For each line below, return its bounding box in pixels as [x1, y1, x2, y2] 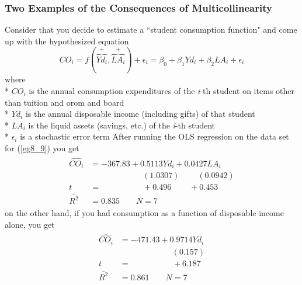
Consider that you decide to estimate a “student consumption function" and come [5, 23, 297, 36]
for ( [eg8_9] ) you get [5, 141, 79, 154]
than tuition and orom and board [5, 96, 124, 108]
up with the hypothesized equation [5, 34, 129, 47]
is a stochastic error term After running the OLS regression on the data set [20, 130, 289, 142]
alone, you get [5, 218, 55, 230]
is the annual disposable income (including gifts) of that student [25, 107, 255, 120]
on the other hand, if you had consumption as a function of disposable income [5, 207, 284, 219]
